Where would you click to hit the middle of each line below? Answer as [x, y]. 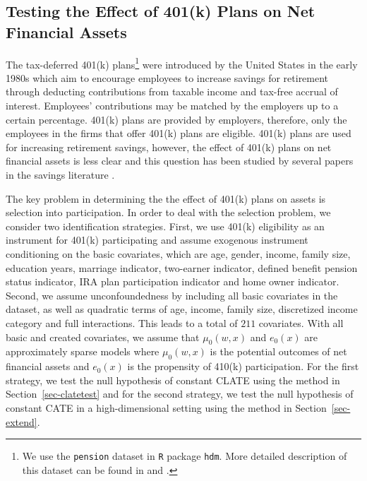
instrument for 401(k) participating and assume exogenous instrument [157, 240]
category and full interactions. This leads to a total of [122, 322]
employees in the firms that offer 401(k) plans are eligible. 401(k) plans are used [179, 133]
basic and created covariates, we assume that [103, 337]
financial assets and [48, 366]
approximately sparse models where [83, 351]
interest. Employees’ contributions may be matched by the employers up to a [172, 106]
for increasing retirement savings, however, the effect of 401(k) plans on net [169, 147]
